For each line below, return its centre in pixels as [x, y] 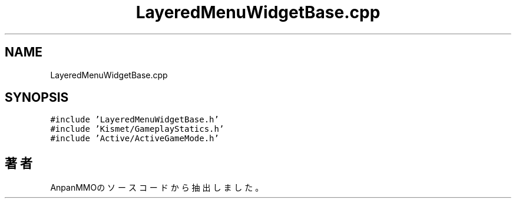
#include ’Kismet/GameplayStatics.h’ [137, 129]
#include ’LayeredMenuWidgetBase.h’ [135, 120]
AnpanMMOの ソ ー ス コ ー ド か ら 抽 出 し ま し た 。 [157, 188]
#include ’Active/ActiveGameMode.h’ [135, 139]
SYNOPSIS [37, 98]
